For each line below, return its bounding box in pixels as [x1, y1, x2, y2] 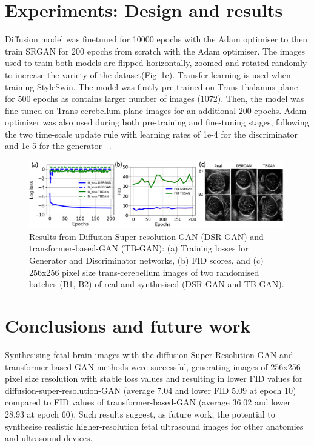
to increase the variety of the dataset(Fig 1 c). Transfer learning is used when [5, 68, 291, 81]
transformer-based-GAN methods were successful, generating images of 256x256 [5, 360, 301, 373]
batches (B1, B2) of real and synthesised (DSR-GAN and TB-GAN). [29, 278, 284, 290]
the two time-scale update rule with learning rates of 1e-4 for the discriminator [5, 127, 298, 140]
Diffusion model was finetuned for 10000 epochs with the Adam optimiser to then [5, 33, 308, 45]
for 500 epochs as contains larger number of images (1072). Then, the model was [5, 92, 304, 105]
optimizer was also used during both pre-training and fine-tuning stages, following [5, 116, 309, 128]
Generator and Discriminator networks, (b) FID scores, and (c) [29, 254, 264, 267]
